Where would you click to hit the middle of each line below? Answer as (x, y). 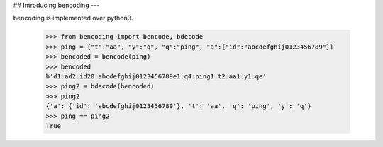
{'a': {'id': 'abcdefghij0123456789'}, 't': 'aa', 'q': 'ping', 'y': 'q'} (179, 106)
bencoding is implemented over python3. (73, 18)
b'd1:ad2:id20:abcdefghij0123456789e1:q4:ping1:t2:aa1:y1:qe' (156, 76)
